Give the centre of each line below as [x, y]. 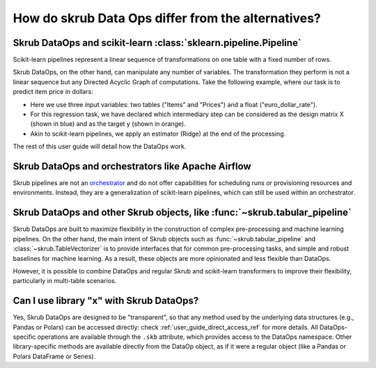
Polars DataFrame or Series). [54, 356]
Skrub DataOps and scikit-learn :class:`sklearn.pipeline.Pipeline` [157, 43]
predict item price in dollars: [53, 92]
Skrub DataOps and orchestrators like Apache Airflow [132, 166]
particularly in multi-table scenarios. [65, 281]
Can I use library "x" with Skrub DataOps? [106, 301]
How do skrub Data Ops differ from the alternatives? [167, 18]
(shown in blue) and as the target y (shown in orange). [108, 124]
